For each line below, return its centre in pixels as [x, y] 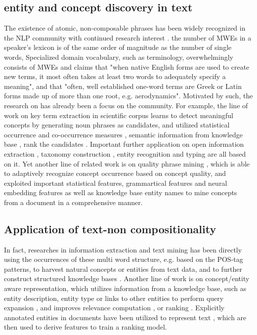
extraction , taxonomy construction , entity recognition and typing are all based [125, 153]
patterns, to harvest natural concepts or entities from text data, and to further [123, 269]
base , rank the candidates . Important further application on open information [124, 144]
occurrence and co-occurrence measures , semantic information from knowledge [124, 134]
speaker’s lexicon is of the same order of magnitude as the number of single [118, 47]
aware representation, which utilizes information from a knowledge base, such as [125, 288]
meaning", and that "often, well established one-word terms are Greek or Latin [123, 86]
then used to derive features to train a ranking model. [86, 327]
